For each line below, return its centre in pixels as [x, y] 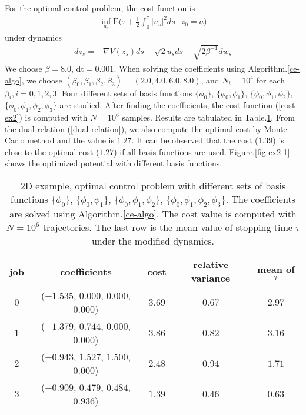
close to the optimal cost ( [52, 151]
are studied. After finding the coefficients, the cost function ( [169, 105]
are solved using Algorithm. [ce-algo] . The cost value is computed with [153, 214]
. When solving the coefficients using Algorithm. [201, 68]
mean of [276, 269]
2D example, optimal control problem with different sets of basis [153, 186]
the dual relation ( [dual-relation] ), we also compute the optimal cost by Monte [146, 128]
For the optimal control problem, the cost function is [100, 8]
